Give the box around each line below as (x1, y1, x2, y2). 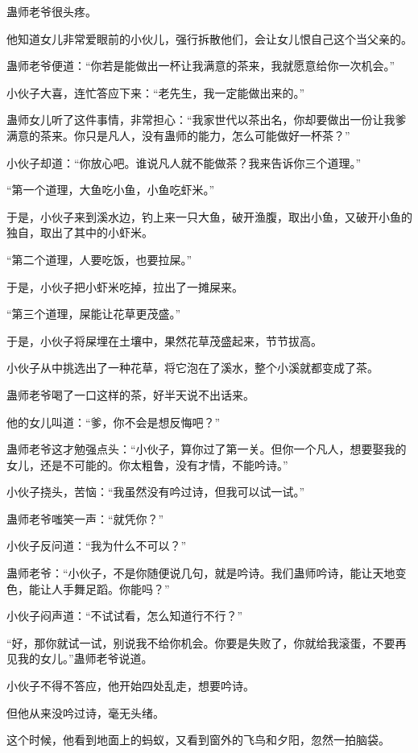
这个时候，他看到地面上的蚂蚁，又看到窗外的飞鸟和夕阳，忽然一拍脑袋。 (6, 731, 390, 748)
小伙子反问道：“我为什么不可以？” (6, 537, 187, 554)
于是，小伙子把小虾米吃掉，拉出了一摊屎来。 (6, 278, 243, 295)
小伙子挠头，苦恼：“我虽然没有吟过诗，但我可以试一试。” (6, 483, 305, 500)
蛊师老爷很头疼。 (6, 3, 97, 19)
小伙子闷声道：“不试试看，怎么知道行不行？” (6, 607, 243, 624)
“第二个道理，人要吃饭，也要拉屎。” (6, 250, 192, 267)
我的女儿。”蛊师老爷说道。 (17, 650, 153, 667)
